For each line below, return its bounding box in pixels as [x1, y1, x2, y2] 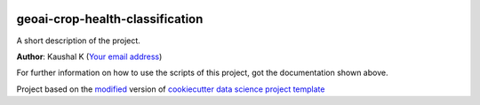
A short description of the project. [16, 35, 141, 46]
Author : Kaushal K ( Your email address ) [16, 51, 163, 62]
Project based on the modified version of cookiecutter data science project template [16, 84, 325, 94]
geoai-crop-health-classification [16, 11, 204, 26]
